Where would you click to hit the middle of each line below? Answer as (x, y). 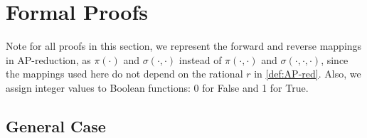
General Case (56, 126)
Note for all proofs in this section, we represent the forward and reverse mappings (184, 46)
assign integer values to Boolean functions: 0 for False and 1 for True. (157, 87)
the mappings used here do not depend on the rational (124, 74)
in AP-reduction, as (48, 59)
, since (335, 59)
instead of (200, 59)
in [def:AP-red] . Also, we (308, 74)
